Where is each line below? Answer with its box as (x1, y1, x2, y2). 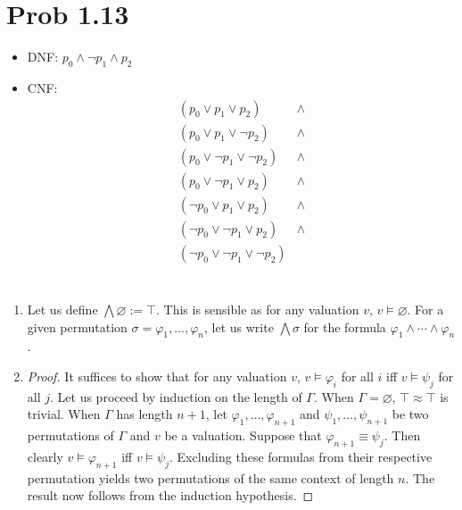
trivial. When (27, 405, 101, 423)
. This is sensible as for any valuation (155, 299, 359, 318)
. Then (384, 426, 421, 445)
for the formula (303, 317, 386, 336)
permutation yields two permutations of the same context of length (27, 468, 394, 487)
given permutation (27, 317, 128, 336)
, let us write (204, 317, 274, 336)
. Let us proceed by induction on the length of (50, 387, 302, 405)
